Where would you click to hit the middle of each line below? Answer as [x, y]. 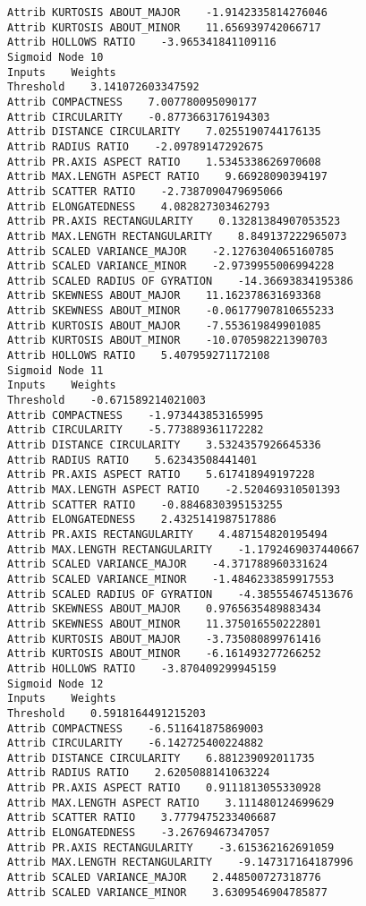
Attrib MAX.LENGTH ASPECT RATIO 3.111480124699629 [171, 803]
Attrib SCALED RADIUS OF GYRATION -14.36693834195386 [180, 281]
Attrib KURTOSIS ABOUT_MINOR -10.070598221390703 [167, 341]
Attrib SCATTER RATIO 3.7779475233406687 [142, 818]
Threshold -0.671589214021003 [106, 401]
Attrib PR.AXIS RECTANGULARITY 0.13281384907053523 [174, 222]
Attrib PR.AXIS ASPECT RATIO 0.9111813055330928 [164, 788]
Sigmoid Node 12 [55, 684]
